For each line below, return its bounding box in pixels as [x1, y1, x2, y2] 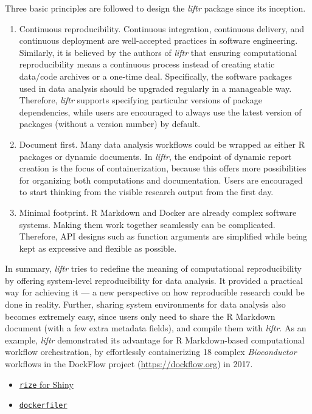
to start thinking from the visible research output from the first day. [19, 185, 274, 198]
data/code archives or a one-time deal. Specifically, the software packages [19, 69, 293, 82]
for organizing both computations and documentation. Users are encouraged [19, 173, 303, 186]
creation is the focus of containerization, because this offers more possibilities [19, 162, 307, 174]
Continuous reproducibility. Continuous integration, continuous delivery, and [19, 22, 305, 35]
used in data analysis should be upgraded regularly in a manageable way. [19, 81, 292, 94]
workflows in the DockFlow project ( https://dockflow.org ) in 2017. [5, 357, 253, 370]
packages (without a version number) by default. [19, 117, 201, 130]
